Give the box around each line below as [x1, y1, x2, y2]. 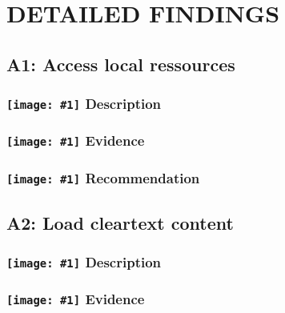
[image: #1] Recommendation [6, 167, 200, 187]
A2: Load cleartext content [6, 210, 234, 235]
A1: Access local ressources [6, 51, 235, 76]
